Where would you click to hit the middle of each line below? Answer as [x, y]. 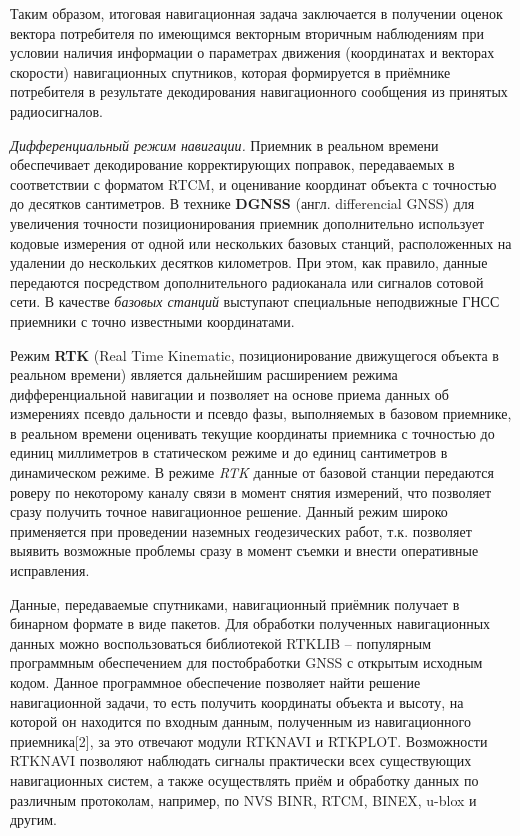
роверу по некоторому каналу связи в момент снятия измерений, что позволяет [251, 491]
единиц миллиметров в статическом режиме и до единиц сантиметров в [229, 452]
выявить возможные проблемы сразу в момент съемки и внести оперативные [244, 550]
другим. [33, 819]
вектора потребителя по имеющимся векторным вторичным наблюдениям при [247, 32]
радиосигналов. [56, 110]
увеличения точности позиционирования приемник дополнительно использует [247, 222]
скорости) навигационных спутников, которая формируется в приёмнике [230, 71]
